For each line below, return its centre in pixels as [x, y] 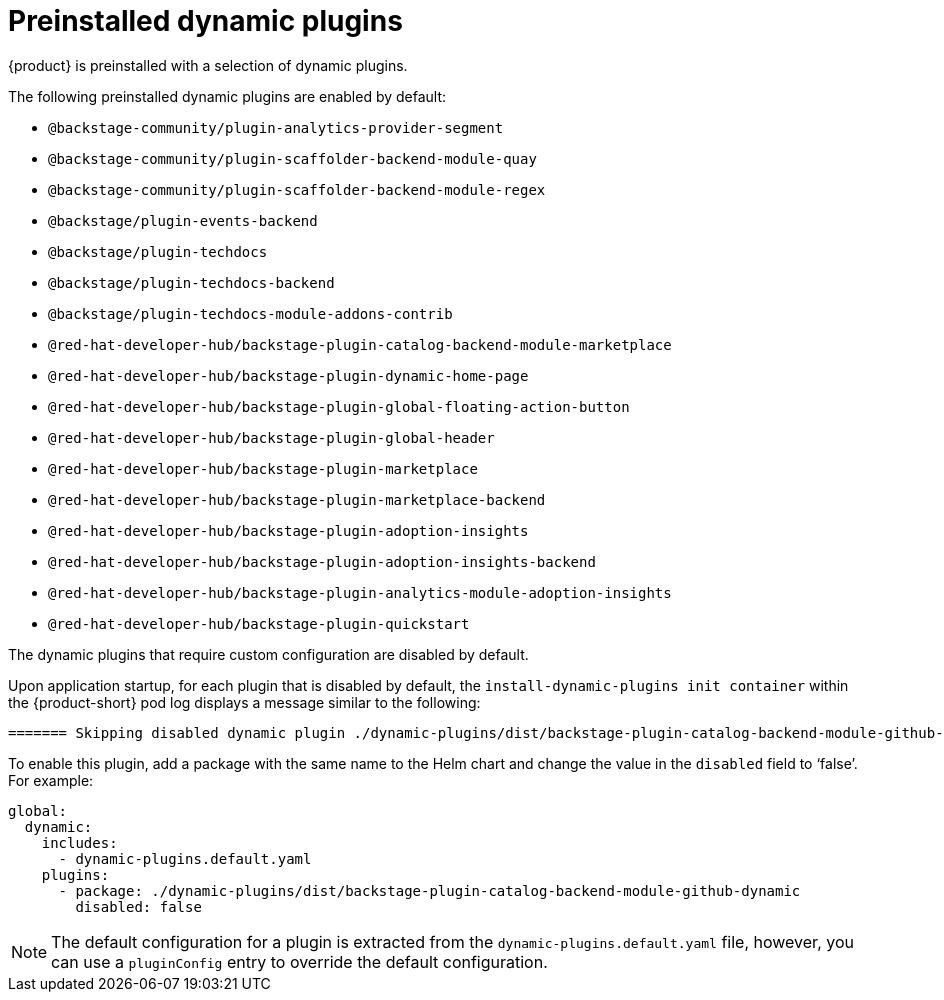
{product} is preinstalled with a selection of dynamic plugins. [208, 65]
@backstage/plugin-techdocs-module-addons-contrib [250, 313]
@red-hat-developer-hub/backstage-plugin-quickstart [259, 623]
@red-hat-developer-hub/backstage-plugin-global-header [271, 437]
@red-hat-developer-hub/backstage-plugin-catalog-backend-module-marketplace [360, 344]
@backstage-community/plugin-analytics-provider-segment [276, 127]
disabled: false [138, 906]
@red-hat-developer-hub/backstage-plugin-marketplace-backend [297, 499]
